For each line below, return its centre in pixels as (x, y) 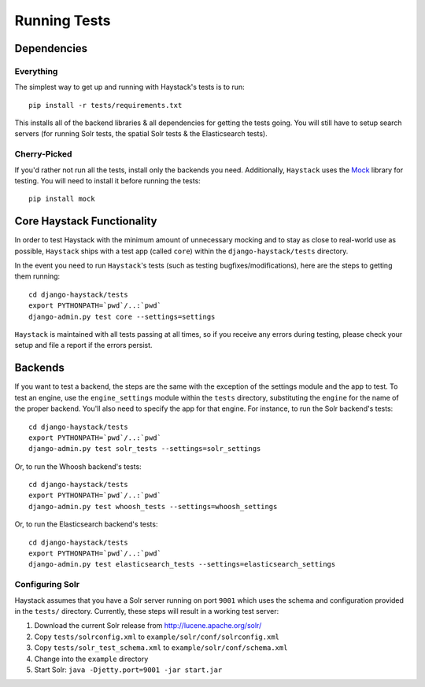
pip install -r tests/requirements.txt (105, 105)
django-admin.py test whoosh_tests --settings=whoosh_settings (153, 506)
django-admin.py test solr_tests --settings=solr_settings (145, 449)
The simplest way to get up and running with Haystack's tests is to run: (129, 87)
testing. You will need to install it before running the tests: (107, 181)
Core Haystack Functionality (86, 222)
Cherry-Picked (43, 154)
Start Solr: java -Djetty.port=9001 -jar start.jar (128, 670)
